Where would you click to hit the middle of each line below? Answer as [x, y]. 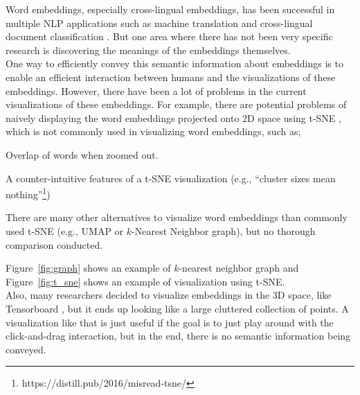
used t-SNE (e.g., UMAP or [65, 230]
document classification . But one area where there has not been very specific [169, 36]
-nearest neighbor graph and [239, 268]
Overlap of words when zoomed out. [82, 154]
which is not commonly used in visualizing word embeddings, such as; [153, 131]
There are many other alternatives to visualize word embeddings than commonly [177, 217]
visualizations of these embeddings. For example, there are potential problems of [176, 104]
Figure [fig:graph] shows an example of [88, 268]
